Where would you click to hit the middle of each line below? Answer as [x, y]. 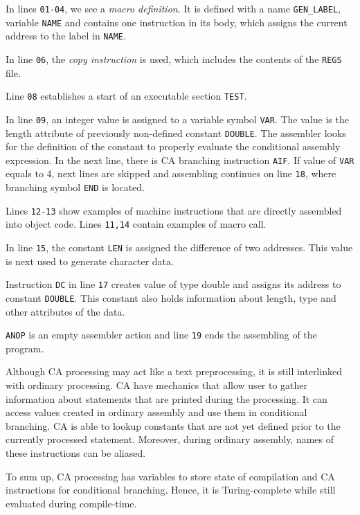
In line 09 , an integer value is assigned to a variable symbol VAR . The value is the [177, 119]
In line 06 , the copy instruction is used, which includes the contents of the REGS [174, 58]
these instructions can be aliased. [76, 453]
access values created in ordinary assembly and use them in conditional [156, 412]
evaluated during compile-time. [71, 503]
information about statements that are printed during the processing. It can [166, 398]
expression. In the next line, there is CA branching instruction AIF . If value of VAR [180, 160]
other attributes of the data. [65, 311]
